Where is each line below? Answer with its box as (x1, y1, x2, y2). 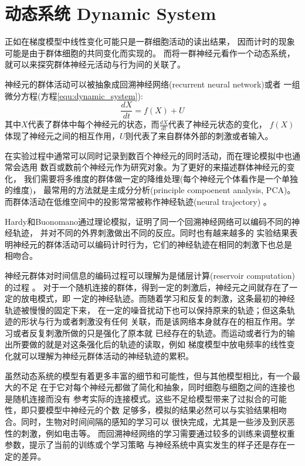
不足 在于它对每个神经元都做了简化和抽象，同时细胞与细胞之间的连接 (21, 381, 287, 393)
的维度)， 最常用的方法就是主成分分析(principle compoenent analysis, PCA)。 (5, 184, 296, 196)
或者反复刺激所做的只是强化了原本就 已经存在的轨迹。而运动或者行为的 (12, 326, 287, 339)
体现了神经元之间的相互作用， (5, 129, 120, 141)
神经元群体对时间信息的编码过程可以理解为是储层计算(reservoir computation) (5, 269, 295, 281)
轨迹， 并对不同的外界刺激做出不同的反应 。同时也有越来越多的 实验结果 (12, 227, 290, 239)
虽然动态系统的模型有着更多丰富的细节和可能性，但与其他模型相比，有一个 (5, 369, 292, 381)
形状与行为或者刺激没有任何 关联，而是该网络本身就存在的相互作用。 (21, 315, 287, 327)
